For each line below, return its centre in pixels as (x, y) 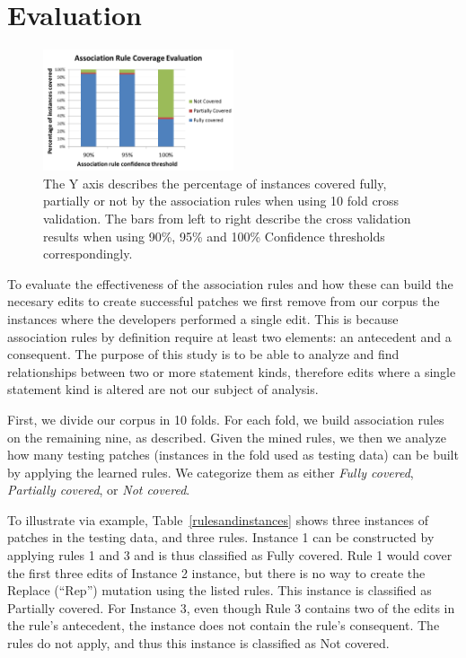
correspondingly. (88, 254)
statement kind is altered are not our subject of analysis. (163, 389)
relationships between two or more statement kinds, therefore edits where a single (232, 371)
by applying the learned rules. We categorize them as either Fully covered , (211, 472)
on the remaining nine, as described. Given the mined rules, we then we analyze (227, 437)
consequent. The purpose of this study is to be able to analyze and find (203, 354)
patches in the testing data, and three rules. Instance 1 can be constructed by (221, 537)
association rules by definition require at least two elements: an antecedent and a (229, 336)
